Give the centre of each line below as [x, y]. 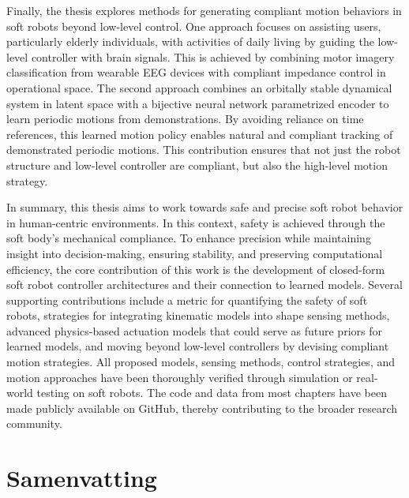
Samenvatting [82, 478]
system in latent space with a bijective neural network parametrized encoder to [198, 103]
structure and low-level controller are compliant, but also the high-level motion [197, 165]
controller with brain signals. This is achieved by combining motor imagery [213, 56]
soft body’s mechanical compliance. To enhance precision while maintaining [189, 238]
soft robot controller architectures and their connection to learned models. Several [204, 285]
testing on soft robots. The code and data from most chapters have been [212, 393]
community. [34, 423]
